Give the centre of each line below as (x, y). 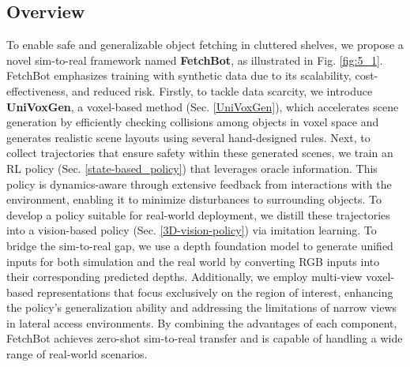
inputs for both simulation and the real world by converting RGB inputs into (193, 261)
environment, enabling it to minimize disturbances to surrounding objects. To (194, 199)
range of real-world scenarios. (77, 354)
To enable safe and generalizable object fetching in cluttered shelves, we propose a (205, 45)
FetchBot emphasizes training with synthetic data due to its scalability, (179, 75)
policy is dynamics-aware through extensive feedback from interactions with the (199, 183)
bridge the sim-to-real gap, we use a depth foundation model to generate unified (200, 245)
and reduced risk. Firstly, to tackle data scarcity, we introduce (222, 90)
